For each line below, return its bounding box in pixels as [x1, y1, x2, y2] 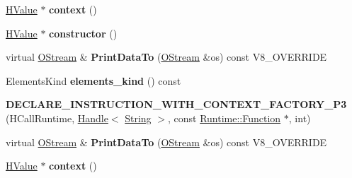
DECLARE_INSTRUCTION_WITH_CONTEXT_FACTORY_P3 [6, 97, 347, 112]
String [125, 110, 152, 125]
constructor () [49, 25, 118, 40]
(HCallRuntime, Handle [6, 110, 108, 125]
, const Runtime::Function [167, 110, 281, 125]
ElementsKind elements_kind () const [6, 73, 181, 88]
